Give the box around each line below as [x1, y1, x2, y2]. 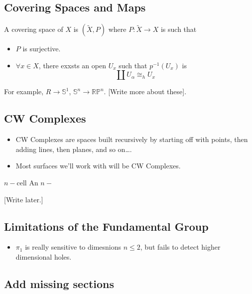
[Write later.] [4, 194, 43, 204]
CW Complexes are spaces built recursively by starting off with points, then [15, 134, 248, 145]
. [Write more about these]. [104, 86, 187, 97]
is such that [160, 24, 197, 34]
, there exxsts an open [38, 60, 106, 70]
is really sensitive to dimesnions [25, 242, 122, 252]
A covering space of [4, 24, 63, 34]
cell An [16, 177, 38, 187]
